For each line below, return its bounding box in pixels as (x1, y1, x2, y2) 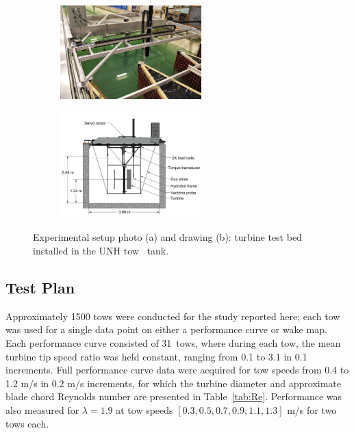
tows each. (5, 416, 49, 430)
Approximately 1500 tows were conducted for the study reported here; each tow (5, 309, 340, 323)
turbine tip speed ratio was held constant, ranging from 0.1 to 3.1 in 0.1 (5, 349, 307, 363)
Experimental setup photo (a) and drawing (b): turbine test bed (33, 230, 302, 244)
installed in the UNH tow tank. (33, 244, 169, 258)
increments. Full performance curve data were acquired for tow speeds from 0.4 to (5, 363, 349, 377)
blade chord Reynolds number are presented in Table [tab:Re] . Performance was (5, 389, 342, 404)
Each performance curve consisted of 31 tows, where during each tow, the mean (5, 336, 341, 350)
